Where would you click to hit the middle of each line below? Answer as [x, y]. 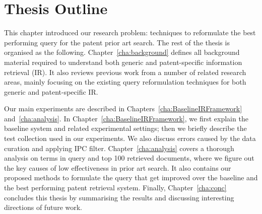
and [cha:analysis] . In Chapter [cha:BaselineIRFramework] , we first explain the [126, 118]
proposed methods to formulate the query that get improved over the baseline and [131, 177]
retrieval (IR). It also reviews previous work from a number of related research [125, 72]
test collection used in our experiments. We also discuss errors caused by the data [130, 138]
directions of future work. [43, 207]
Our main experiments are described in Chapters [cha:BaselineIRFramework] [123, 109]
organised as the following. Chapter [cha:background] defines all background [122, 52]
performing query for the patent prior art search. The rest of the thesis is [117, 42]
